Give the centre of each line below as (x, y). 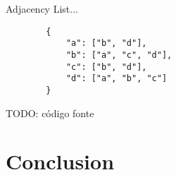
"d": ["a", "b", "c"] (117, 79)
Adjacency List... (42, 8)
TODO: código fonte (50, 113)
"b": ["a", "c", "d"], (119, 55)
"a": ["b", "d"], (106, 43)
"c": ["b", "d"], (106, 67)
